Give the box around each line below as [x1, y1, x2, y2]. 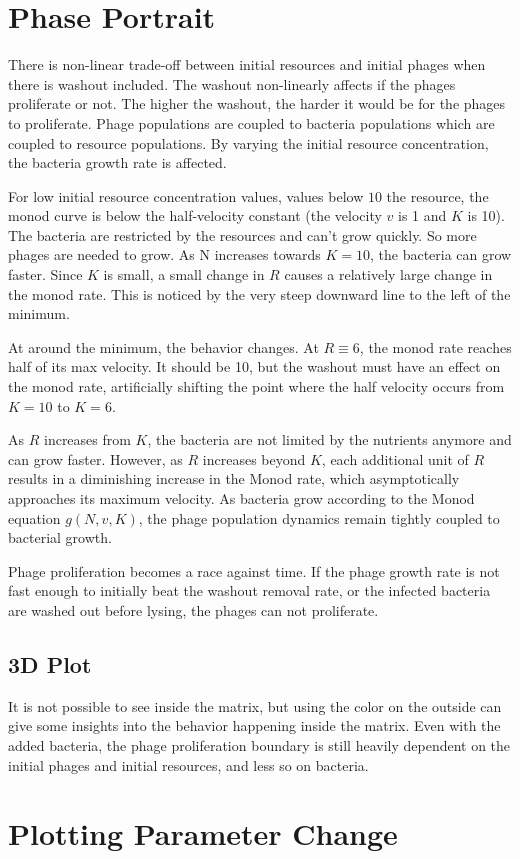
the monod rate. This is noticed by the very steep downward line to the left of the [8, 283, 511, 304]
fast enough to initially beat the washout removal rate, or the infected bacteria [8, 580, 491, 601]
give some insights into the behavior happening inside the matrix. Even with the [8, 715, 501, 736]
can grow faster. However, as [8, 448, 183, 469]
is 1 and [398, 205, 447, 226]
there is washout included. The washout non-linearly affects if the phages [8, 73, 456, 94]
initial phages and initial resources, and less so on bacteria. [8, 754, 369, 775]
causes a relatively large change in [284, 264, 493, 285]
